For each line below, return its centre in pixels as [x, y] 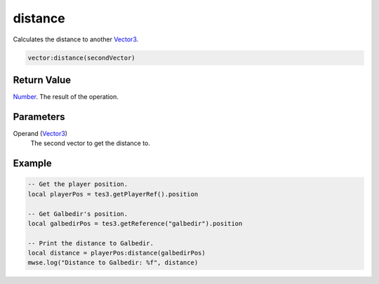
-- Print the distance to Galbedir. [91, 243]
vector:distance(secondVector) [82, 58]
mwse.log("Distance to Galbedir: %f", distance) [113, 263]
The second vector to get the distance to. [91, 143]
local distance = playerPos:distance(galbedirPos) [117, 253]
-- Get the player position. [78, 184]
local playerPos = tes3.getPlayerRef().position [113, 194]
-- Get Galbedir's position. [78, 214]
